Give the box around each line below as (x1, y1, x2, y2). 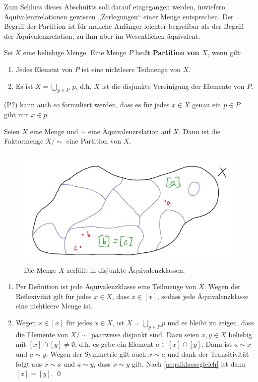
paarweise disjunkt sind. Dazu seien (91, 329, 199, 339)
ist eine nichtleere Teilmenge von (81, 64, 181, 74)
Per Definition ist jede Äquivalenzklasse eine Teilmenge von (15, 281, 196, 292)
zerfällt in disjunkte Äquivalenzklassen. (66, 264, 185, 275)
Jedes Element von (15, 64, 73, 74)
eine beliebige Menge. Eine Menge (23, 47, 127, 58)
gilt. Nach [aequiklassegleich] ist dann (131, 358, 246, 369)
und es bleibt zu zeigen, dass (167, 317, 254, 327)
